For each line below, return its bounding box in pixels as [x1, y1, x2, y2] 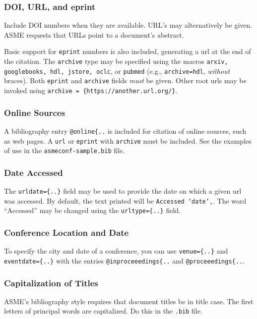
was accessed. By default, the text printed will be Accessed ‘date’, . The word [4, 195, 247, 206]
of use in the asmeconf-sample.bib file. [4, 145, 125, 156]
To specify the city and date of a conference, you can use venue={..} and [4, 246, 228, 256]
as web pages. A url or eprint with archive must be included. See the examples [4, 135, 252, 146]
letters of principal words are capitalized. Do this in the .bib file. [4, 306, 202, 316]
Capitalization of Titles [4, 276, 98, 289]
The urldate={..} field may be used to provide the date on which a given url [4, 186, 242, 196]
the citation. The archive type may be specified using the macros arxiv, [4, 56, 228, 66]
